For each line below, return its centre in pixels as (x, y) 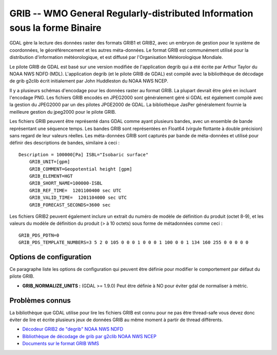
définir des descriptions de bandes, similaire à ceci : (65, 143)
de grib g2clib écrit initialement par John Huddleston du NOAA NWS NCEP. (89, 81)
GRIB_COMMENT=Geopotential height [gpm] (81, 169)
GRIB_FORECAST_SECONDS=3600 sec (70, 205)
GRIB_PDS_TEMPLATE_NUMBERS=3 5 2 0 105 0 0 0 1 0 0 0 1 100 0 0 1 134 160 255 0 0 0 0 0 (134, 243)
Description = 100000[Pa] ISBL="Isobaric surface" (84, 154)
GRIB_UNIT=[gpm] (50, 162)
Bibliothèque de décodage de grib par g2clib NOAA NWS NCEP (89, 336)
